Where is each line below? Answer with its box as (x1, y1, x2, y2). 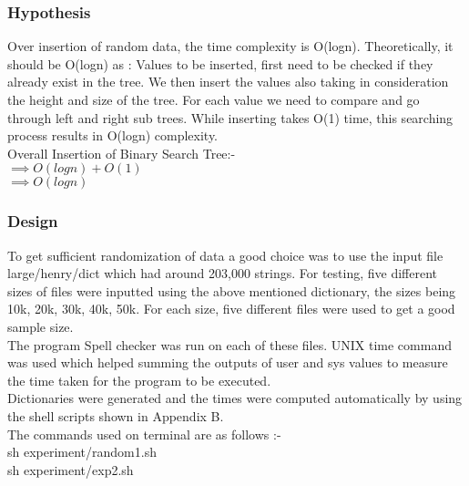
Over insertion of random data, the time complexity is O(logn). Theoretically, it (7, 36, 454, 56)
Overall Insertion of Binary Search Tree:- (7, 143, 236, 162)
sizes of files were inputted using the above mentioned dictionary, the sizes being (7, 281, 456, 300)
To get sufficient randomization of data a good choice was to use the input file (7, 245, 444, 264)
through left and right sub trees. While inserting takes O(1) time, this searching (7, 108, 454, 127)
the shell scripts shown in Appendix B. (7, 406, 224, 425)
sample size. (7, 316, 74, 336)
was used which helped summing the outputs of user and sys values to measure (7, 353, 448, 372)
